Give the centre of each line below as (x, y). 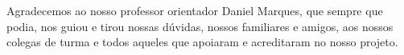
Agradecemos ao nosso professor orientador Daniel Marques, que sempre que (195, 10)
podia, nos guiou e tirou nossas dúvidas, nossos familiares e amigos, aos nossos (200, 26)
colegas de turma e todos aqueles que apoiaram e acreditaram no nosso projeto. (202, 42)
